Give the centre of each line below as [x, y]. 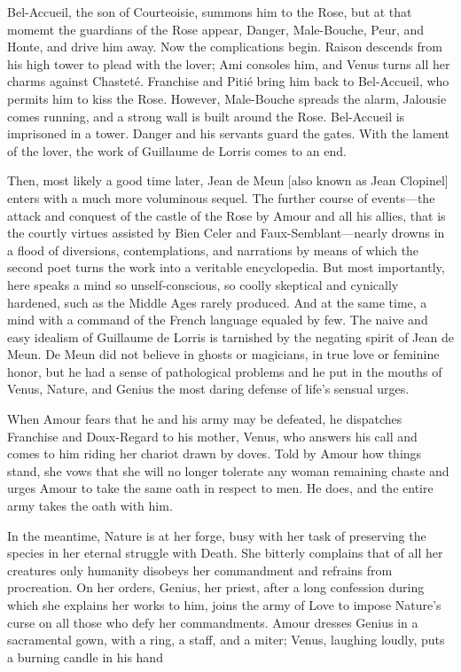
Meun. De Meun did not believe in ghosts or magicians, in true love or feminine [223, 354]
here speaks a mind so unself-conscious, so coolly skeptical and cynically [203, 284]
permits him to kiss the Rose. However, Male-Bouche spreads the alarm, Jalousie [227, 98]
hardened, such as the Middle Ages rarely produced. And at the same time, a [217, 302]
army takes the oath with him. [90, 506]
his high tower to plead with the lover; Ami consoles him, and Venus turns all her [229, 63]
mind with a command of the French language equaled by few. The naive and [218, 320]
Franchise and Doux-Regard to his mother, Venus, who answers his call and [212, 436]
